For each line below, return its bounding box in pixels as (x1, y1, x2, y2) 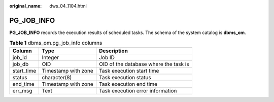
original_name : (9, 3, 42, 9)
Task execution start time (99, 67, 159, 74)
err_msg (12, 87, 32, 94)
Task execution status (99, 74, 152, 81)
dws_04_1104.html (49, 3, 87, 9)
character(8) (42, 74, 72, 81)
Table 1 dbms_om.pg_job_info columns (9, 40, 102, 47)
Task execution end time (99, 80, 157, 87)
